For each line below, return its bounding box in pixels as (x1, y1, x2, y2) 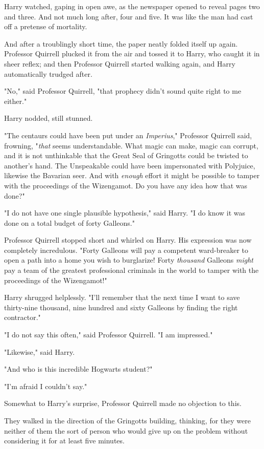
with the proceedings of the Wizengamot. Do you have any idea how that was (4, 180, 247, 190)
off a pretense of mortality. (4, 21, 87, 32)
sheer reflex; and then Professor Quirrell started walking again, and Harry (4, 58, 235, 69)
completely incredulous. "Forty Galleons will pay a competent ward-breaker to (4, 244, 248, 255)
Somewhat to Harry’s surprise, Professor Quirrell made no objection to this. (4, 398, 242, 409)
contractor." (4, 312, 41, 323)
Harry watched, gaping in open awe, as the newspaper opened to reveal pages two (4, 1, 260, 11)
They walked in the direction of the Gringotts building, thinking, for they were (4, 415, 251, 425)
